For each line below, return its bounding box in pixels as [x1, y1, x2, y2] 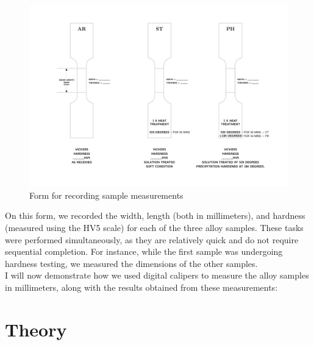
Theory [5, 316, 67, 341]
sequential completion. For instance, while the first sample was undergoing [5, 245, 283, 258]
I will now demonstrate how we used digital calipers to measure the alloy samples [5, 269, 309, 282]
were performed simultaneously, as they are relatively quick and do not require [5, 233, 299, 246]
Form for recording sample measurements [29, 188, 184, 201]
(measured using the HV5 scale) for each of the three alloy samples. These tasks [5, 221, 304, 233]
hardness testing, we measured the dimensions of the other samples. [5, 257, 258, 269]
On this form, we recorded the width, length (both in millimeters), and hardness [5, 209, 305, 222]
